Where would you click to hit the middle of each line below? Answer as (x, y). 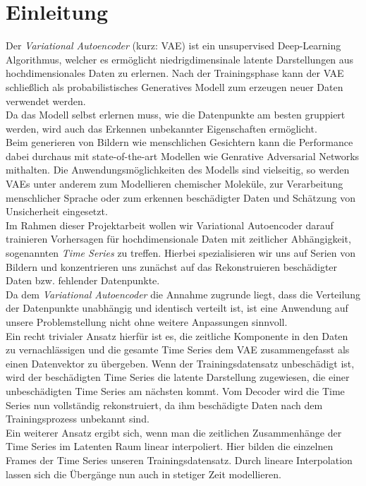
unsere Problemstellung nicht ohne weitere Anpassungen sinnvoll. (147, 322)
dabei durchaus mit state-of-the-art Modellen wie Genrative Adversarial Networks (183, 156)
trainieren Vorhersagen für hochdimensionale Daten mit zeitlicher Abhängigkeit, (178, 239)
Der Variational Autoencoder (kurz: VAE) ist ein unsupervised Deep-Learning (173, 45)
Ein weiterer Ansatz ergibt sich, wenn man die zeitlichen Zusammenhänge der (174, 432)
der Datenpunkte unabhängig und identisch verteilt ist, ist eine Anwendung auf (177, 308)
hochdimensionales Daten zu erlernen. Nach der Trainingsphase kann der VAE (175, 73)
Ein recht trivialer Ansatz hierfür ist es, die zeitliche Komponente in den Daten (177, 335)
